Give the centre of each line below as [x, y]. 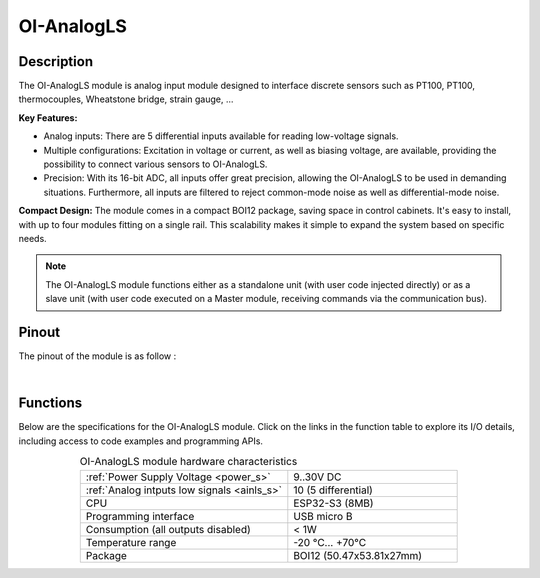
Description [56, 61]
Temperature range [131, 542]
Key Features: [48, 117]
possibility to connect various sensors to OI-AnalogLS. [155, 164]
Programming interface [140, 516]
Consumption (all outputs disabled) [168, 529]
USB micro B [323, 516]
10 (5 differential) [333, 490]
